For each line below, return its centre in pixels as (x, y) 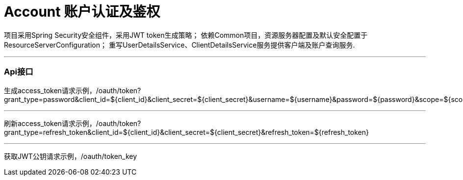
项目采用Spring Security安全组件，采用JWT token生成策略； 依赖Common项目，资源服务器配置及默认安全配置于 (186, 35)
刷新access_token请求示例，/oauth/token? (73, 123)
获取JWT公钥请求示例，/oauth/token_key (71, 156)
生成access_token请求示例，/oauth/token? (73, 90)
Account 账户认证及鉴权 (82, 12)
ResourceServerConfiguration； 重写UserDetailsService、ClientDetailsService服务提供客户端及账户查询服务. (180, 45)
